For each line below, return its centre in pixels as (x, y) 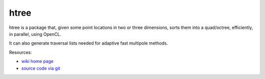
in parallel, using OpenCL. (35, 34)
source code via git (41, 68)
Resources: (20, 52)
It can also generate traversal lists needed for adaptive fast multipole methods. (89, 43)
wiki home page (38, 61)
